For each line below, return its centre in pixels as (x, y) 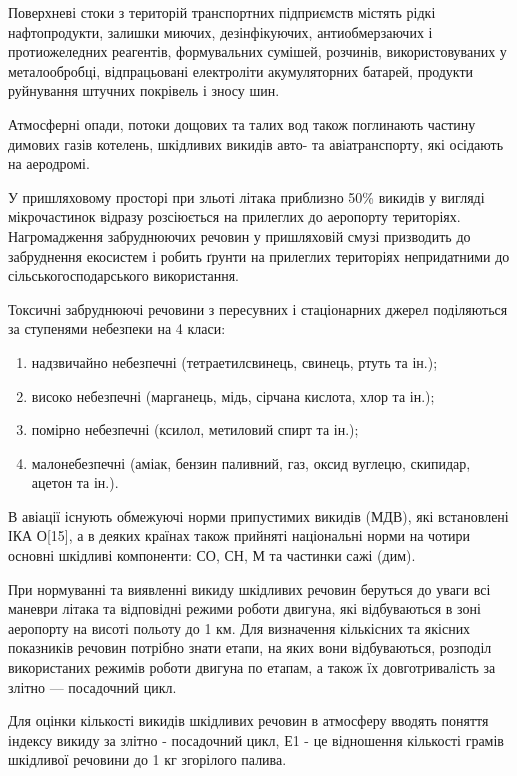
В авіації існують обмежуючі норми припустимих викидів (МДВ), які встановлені (258, 515)
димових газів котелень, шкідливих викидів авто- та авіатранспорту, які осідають (256, 143)
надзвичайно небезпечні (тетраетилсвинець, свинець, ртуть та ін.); (234, 361)
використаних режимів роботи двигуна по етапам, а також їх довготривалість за (252, 667)
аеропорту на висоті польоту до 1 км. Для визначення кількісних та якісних (239, 627)
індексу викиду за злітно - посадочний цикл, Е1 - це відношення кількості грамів (256, 739)
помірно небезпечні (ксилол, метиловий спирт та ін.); (195, 429)
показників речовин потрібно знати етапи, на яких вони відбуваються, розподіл (250, 647)
